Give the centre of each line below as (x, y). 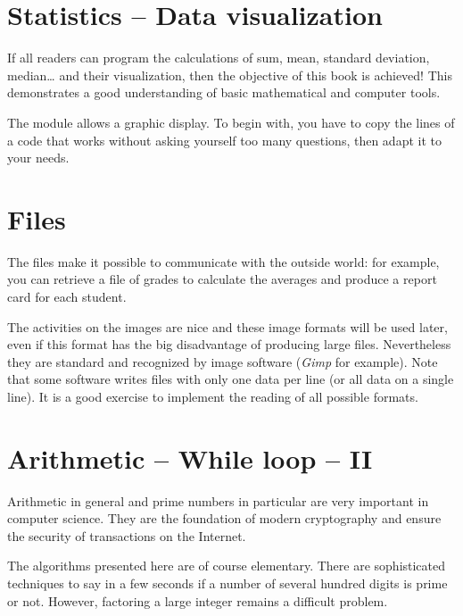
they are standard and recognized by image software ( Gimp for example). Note (223, 361)
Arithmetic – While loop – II (190, 458)
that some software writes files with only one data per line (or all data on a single (231, 379)
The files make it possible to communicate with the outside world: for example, (223, 261)
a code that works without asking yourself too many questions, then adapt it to (224, 140)
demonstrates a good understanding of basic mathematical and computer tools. (224, 92)
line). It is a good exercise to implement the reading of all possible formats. (213, 396)
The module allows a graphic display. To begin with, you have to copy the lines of (231, 122)
